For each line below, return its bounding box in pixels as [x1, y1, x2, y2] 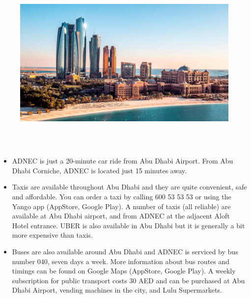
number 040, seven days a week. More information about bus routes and [12, 256, 230, 266]
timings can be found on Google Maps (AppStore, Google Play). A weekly [12, 266, 236, 276]
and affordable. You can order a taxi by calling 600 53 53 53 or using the [12, 191, 231, 202]
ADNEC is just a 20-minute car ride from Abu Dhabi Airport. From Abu [12, 156, 233, 166]
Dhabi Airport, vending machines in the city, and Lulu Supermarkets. [12, 285, 222, 295]
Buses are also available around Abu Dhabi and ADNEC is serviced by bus [12, 246, 238, 257]
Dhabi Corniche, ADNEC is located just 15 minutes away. [12, 165, 187, 175]
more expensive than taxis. [12, 230, 93, 240]
